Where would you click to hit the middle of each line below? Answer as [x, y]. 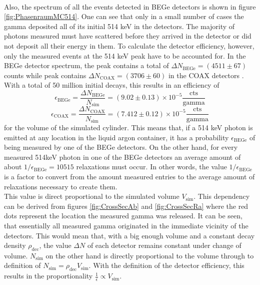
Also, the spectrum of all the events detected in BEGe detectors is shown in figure [130, 6]
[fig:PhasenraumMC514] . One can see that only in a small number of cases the [124, 16]
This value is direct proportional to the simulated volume [92, 196]
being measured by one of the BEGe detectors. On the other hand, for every [121, 147]
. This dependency [222, 196]
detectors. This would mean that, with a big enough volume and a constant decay [129, 235]
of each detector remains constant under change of [164, 245]
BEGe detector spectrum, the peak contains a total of [86, 65]
